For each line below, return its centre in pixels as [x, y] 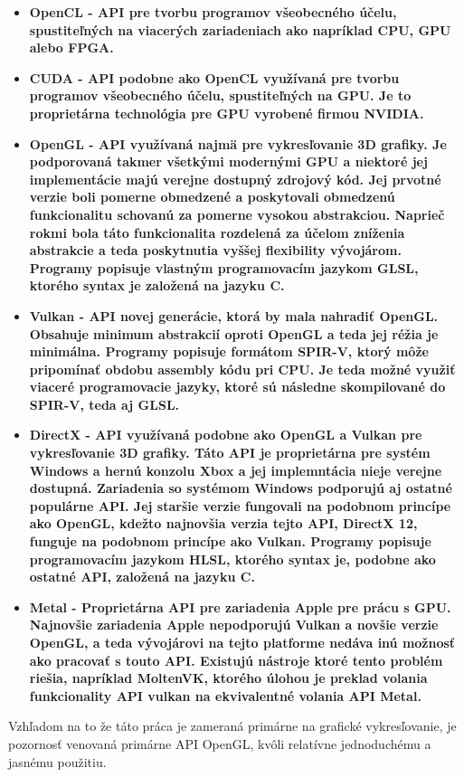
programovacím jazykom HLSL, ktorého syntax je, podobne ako [232, 559]
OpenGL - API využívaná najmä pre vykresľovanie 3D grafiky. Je [238, 143]
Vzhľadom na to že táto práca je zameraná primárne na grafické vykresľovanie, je [232, 726]
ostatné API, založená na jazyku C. [142, 577]
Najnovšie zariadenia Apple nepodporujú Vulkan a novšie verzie [234, 625]
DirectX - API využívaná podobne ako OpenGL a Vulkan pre [226, 435]
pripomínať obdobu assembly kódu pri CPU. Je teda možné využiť [242, 369]
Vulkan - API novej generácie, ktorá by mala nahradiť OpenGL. [234, 315]
